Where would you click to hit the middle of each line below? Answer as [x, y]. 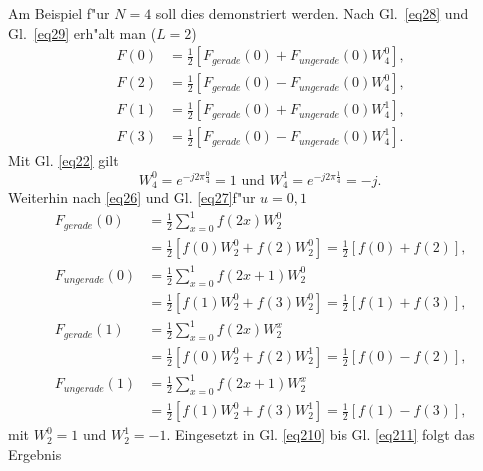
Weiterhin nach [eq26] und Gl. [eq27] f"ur [132, 197]
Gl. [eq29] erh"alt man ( [82, 32]
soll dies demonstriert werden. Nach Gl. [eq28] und [312, 13]
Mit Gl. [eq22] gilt [63, 160]
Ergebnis [35, 453]
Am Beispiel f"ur [59, 13]
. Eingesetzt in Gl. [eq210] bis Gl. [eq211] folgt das [320, 434]
